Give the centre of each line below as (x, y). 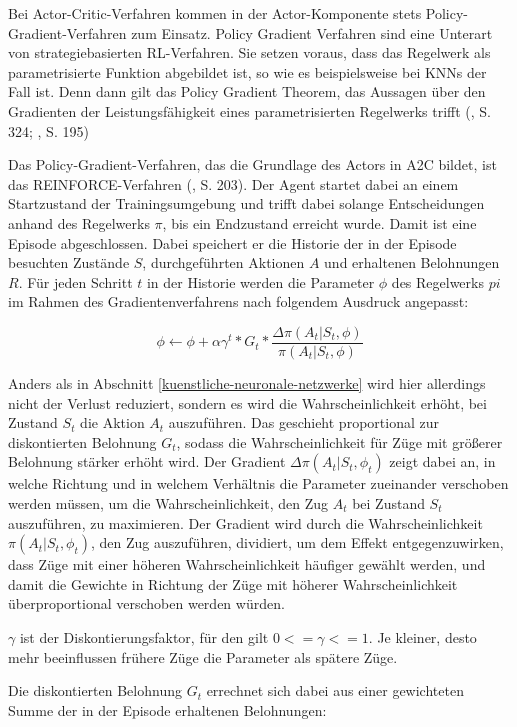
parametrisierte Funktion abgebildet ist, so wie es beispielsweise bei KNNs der (247, 71)
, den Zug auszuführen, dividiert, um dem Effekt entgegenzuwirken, (297, 542)
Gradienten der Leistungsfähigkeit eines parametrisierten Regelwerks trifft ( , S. (249, 110)
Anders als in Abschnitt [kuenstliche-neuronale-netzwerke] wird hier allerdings (247, 382)
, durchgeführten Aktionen (223, 262)
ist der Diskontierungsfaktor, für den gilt (144, 636)
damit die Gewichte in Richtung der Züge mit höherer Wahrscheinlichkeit (233, 583)
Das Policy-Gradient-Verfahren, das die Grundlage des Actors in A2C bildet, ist (252, 164)
